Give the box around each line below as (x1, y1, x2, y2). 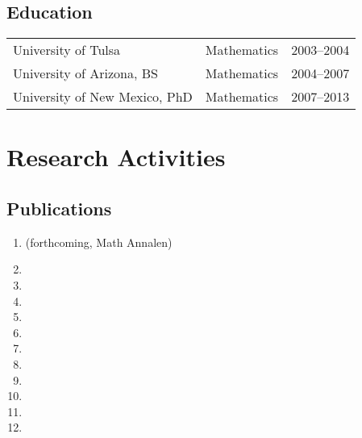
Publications (6, 195, 112, 220)
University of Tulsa (13, 40, 121, 60)
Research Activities (6, 140, 226, 173)
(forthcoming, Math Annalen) (25, 233, 173, 250)
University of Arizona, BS (13, 64, 158, 83)
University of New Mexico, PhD (13, 87, 193, 106)
